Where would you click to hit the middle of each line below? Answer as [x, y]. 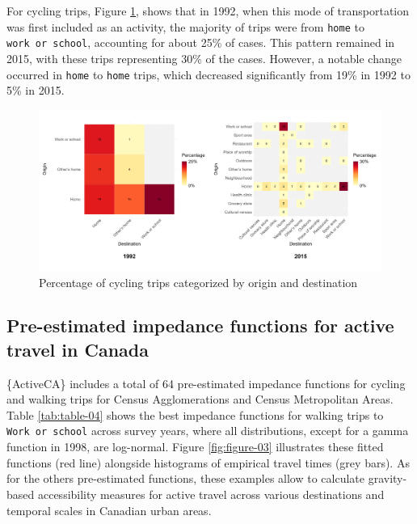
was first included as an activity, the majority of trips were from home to [185, 26]
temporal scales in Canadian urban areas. [109, 510]
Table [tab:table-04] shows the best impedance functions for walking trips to [195, 414]
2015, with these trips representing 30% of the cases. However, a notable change [204, 58]
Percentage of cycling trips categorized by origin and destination [198, 282]
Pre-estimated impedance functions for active [200, 325]
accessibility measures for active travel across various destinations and [211, 494]
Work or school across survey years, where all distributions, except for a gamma [208, 431]
